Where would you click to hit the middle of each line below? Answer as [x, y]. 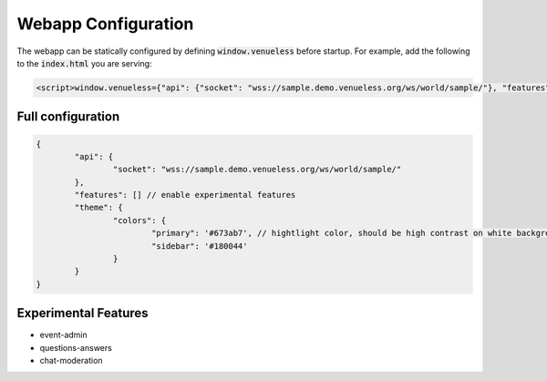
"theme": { [98, 208]
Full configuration [68, 117]
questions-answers [76, 347]
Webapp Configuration [105, 24]
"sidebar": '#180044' [199, 246]
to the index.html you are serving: [84, 63]
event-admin [64, 335]
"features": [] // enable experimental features [185, 195]
